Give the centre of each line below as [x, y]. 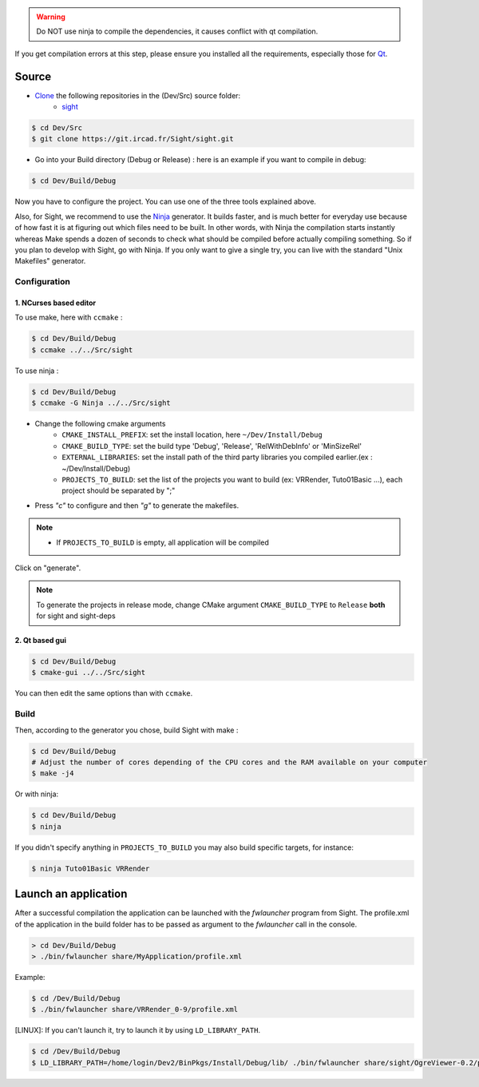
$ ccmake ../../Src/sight [82, 350]
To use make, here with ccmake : [69, 317]
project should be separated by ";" [119, 490]
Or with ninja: [37, 794]
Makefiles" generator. [50, 261]
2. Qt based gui [41, 641]
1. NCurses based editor [55, 303]
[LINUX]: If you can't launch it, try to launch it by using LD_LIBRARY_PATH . [138, 1030]
